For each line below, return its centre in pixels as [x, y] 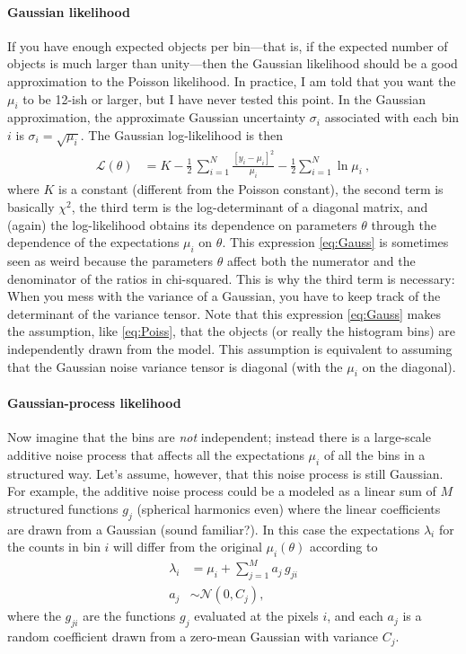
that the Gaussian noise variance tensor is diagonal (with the [175, 366]
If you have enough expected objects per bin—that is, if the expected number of [228, 45]
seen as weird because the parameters [110, 261]
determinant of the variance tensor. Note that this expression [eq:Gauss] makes [224, 313]
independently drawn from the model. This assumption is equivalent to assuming [230, 348]
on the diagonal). [409, 366]
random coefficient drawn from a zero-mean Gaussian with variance [193, 636]
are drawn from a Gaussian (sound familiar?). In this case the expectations [214, 529]
